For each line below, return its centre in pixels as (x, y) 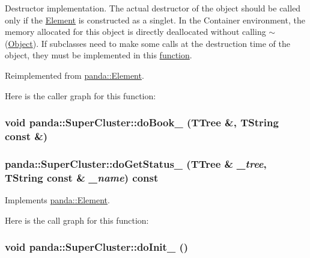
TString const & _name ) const (82, 177)
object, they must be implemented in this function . (99, 55)
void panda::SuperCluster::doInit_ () (97, 247)
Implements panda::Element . (57, 200)
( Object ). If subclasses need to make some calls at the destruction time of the (147, 43)
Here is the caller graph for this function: (81, 95)
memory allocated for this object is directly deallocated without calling (135, 32)
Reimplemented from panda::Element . (74, 75)
